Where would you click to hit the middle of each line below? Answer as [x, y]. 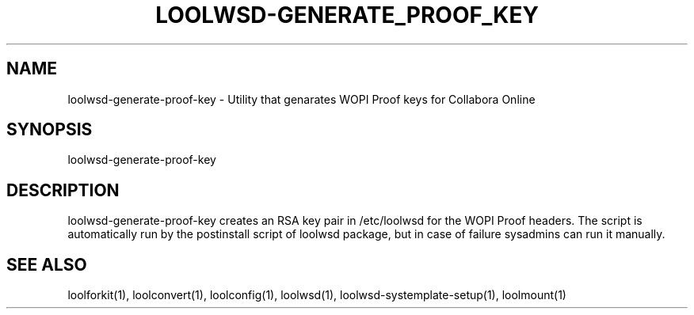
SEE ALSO [47, 264]
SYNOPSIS [50, 130]
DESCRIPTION [63, 190]
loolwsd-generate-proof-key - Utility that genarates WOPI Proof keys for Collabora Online [301, 99]
